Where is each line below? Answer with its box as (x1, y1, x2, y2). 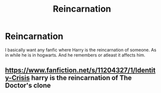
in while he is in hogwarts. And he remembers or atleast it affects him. (5, 52, 145, 58)
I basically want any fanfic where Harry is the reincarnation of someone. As (5, 47, 157, 53)
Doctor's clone (5, 81, 51, 90)
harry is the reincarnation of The (31, 74, 132, 82)
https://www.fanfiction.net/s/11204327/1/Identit (5, 66, 156, 74)
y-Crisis (5, 74, 30, 82)
